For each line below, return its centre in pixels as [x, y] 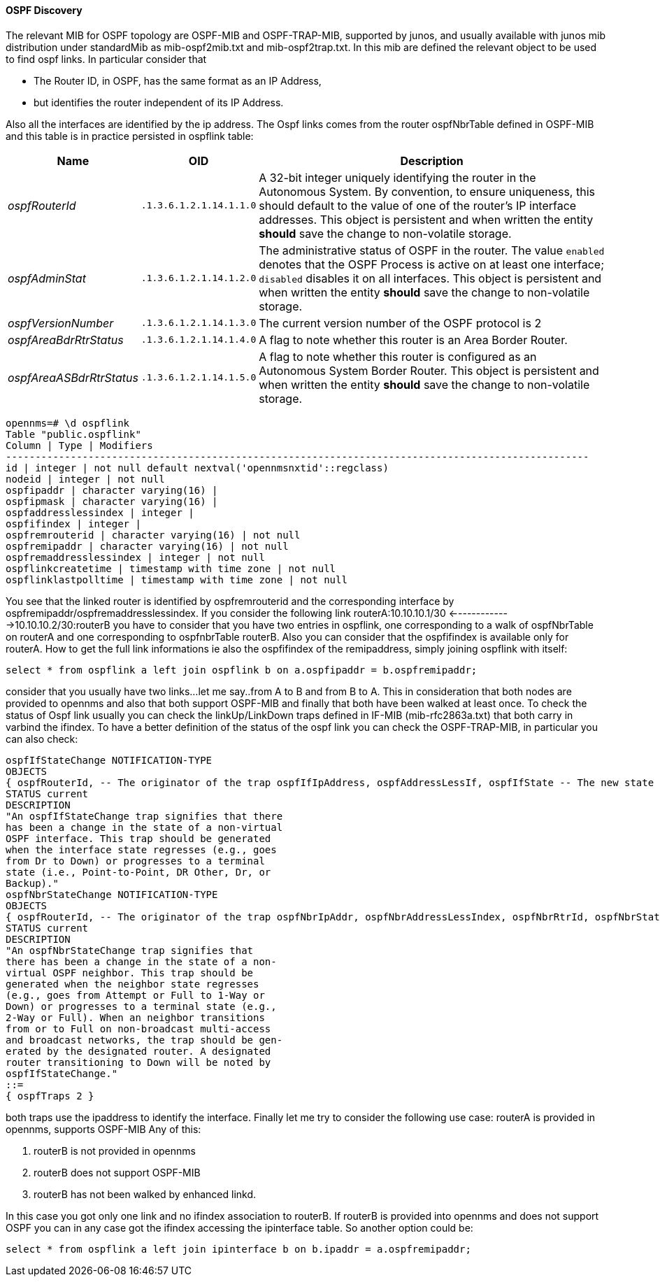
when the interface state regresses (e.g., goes [141, 849]
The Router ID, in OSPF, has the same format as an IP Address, [178, 80]
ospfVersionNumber [61, 323]
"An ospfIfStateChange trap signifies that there [144, 816]
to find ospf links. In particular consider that [106, 59]
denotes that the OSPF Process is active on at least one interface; [431, 264]
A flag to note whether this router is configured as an [398, 356]
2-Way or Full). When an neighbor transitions [135, 1017]
